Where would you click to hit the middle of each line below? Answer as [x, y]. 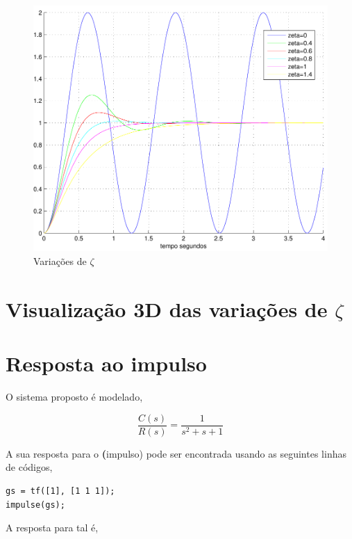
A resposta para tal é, [52, 528]
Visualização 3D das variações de [167, 308]
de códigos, [29, 467]
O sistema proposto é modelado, [74, 397]
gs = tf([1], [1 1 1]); [60, 491]
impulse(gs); [35, 505]
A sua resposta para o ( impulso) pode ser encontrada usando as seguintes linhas [176, 453]
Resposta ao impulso [106, 363]
